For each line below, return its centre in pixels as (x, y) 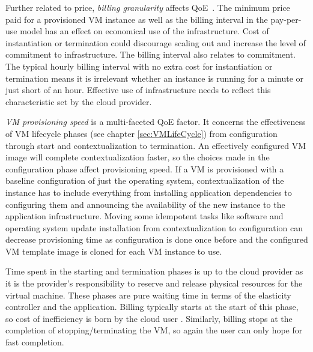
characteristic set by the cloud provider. (79, 101)
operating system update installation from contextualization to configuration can (154, 227)
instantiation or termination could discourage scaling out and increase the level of (156, 42)
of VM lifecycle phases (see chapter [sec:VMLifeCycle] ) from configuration (141, 133)
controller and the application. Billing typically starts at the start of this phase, (152, 307)
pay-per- (286, 19)
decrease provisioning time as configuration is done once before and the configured (157, 239)
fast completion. (35, 342)
